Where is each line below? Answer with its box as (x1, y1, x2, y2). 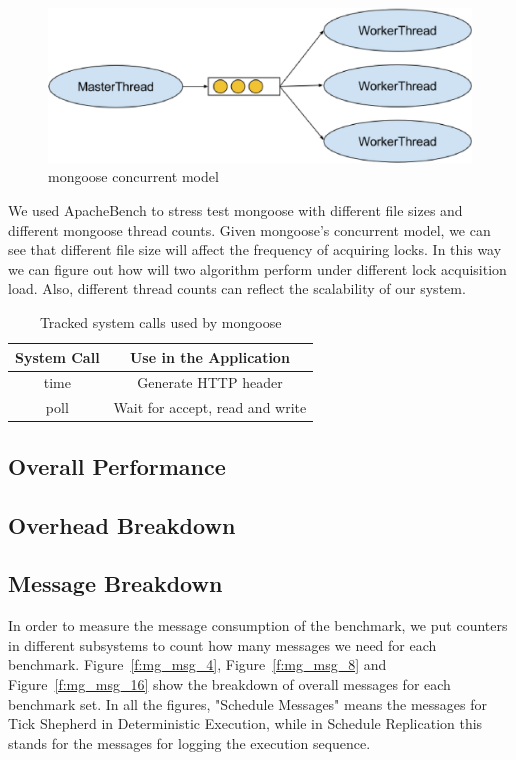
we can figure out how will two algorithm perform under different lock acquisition (8, 258, 507, 279)
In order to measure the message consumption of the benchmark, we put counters (8, 615, 508, 636)
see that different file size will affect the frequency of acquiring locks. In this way (8, 239, 502, 260)
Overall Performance (8, 450, 226, 481)
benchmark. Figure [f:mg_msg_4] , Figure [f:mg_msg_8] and (8, 654, 387, 675)
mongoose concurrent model (48, 166, 219, 187)
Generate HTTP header (137, 372, 283, 393)
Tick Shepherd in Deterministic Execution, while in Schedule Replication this (8, 713, 483, 734)
